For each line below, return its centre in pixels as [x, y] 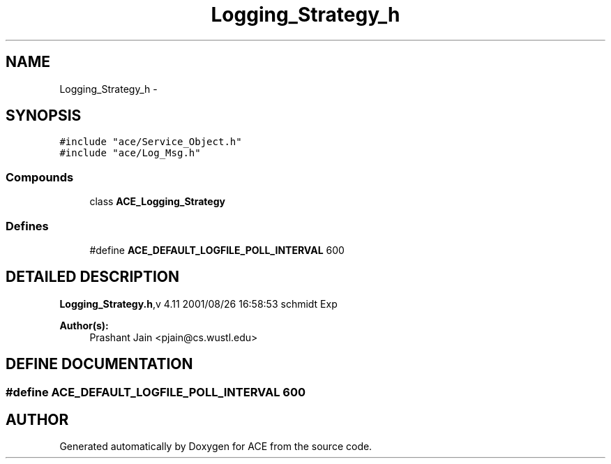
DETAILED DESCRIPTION [93, 277]
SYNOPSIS [44, 116]
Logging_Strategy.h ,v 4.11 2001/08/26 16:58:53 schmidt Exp [198, 304]
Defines [27, 226]
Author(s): [84, 325]
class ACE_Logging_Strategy [157, 202]
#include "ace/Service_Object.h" [151, 142]
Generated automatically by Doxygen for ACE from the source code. [216, 447]
